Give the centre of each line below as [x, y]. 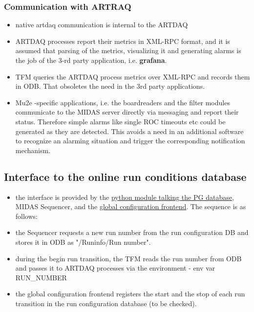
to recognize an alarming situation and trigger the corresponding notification [130, 141]
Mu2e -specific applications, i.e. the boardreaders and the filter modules [123, 102]
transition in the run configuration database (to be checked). [106, 303]
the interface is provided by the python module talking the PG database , [125, 197]
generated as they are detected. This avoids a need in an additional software [129, 131]
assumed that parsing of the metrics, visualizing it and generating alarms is [128, 50]
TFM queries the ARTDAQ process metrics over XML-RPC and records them [133, 76]
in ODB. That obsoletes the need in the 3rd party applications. [110, 86]
